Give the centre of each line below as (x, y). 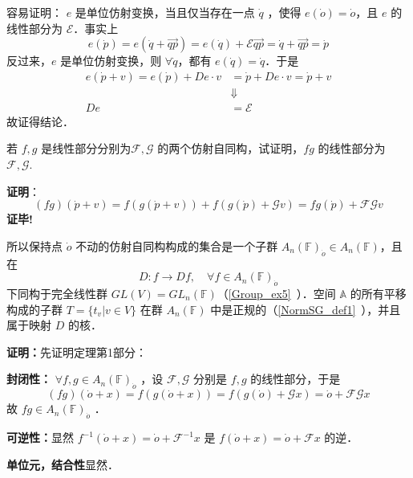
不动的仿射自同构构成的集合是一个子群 (177, 245)
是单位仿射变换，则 (111, 61)
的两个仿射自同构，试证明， (231, 148)
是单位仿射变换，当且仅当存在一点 (165, 12)
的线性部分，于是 (296, 379)
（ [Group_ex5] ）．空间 (276, 294)
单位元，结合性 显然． (63, 464)
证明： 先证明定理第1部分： (77, 351)
